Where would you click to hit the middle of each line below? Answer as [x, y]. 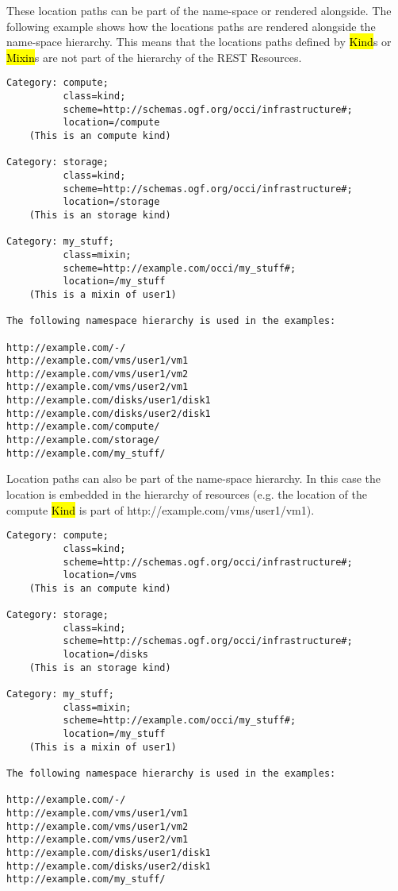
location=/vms [100, 575]
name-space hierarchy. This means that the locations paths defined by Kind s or [199, 42]
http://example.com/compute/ [83, 427]
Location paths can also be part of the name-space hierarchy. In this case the [193, 478]
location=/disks [105, 655]
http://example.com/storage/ [83, 440]
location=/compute [111, 123]
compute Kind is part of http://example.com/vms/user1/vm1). [161, 509]
